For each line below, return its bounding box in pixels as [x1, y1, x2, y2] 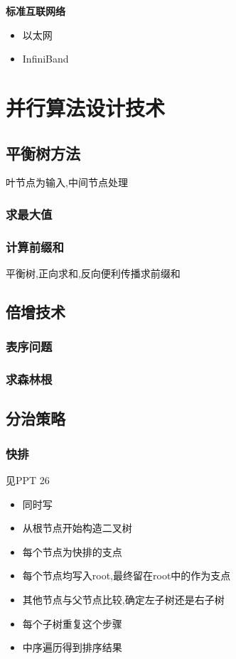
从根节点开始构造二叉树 [22, 520, 132, 535]
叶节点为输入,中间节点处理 [6, 175, 128, 190]
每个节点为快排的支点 [22, 544, 122, 559]
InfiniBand [22, 51, 69, 66]
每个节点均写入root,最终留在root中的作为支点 [22, 568, 231, 583]
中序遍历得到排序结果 [22, 640, 122, 655]
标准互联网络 [6, 4, 65, 18]
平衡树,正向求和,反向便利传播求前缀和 [6, 266, 181, 281]
